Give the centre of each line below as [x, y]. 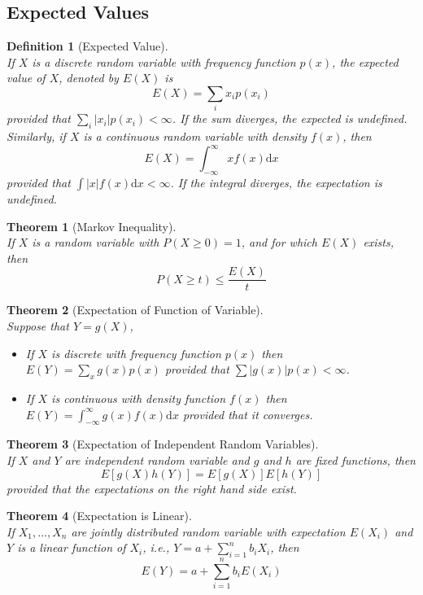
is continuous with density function [139, 398]
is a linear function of [72, 547]
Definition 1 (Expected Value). [87, 46]
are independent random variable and [157, 460]
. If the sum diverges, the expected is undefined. [290, 118]
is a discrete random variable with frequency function [164, 61]
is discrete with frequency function [136, 353]
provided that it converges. [248, 414]
